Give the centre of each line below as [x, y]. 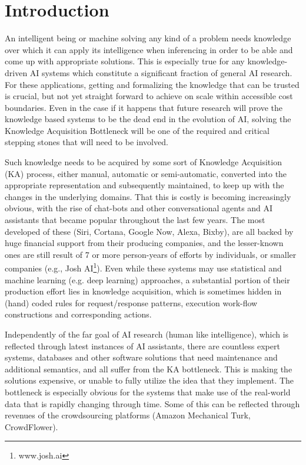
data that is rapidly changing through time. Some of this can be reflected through [152, 403]
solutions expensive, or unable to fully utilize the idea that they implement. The [149, 380]
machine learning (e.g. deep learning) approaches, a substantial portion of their [147, 279]
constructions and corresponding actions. [78, 314]
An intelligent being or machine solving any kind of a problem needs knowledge [148, 38]
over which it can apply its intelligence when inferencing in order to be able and [149, 49]
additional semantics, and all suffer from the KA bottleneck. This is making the [149, 369]
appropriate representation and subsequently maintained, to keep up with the [144, 185]
